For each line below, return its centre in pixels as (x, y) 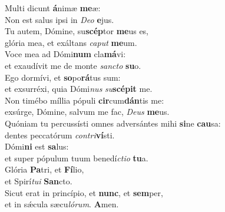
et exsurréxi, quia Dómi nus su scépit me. (79, 89)
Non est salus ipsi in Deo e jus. (59, 19)
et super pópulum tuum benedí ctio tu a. (77, 158)
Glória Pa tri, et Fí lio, (44, 169)
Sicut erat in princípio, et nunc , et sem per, (84, 192)
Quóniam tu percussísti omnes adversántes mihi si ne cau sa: (113, 123)
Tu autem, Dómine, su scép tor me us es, (77, 31)
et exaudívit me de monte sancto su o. (73, 65)
